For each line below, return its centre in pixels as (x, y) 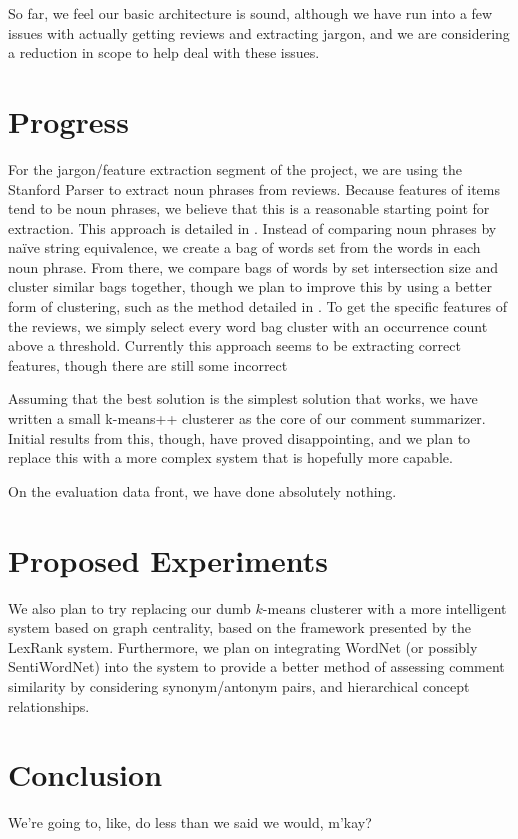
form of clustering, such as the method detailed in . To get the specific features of (258, 306)
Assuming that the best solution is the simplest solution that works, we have (243, 398)
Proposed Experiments (168, 559)
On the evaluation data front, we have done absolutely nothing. (202, 490)
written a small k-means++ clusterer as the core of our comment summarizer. (247, 418)
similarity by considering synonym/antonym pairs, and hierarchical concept (239, 685)
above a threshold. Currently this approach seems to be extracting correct (234, 345)
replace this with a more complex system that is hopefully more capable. (230, 457)
